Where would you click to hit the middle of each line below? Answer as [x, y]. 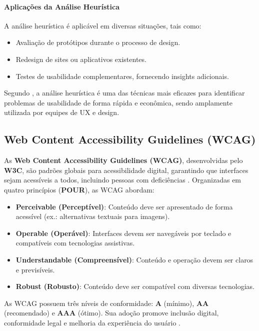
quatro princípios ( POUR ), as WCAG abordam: [79, 189]
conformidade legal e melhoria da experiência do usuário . [92, 322]
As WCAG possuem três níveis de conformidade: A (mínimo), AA [106, 303]
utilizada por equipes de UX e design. [62, 112]
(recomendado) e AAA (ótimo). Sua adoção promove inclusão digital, [111, 313]
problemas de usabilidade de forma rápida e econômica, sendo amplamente [118, 102]
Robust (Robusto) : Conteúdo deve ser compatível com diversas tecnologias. [135, 286]
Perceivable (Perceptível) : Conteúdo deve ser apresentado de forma [124, 206]
